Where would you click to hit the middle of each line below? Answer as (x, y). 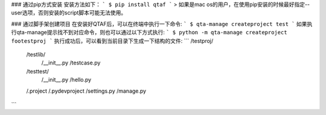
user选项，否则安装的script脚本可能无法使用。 (69, 13)
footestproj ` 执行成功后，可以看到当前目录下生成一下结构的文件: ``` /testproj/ (112, 41)
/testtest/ (38, 71)
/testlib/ (36, 54)
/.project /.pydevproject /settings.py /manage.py (86, 91)
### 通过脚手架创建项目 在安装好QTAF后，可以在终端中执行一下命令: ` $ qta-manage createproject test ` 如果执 (162, 23)
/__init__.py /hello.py (66, 80)
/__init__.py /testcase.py (71, 63)
